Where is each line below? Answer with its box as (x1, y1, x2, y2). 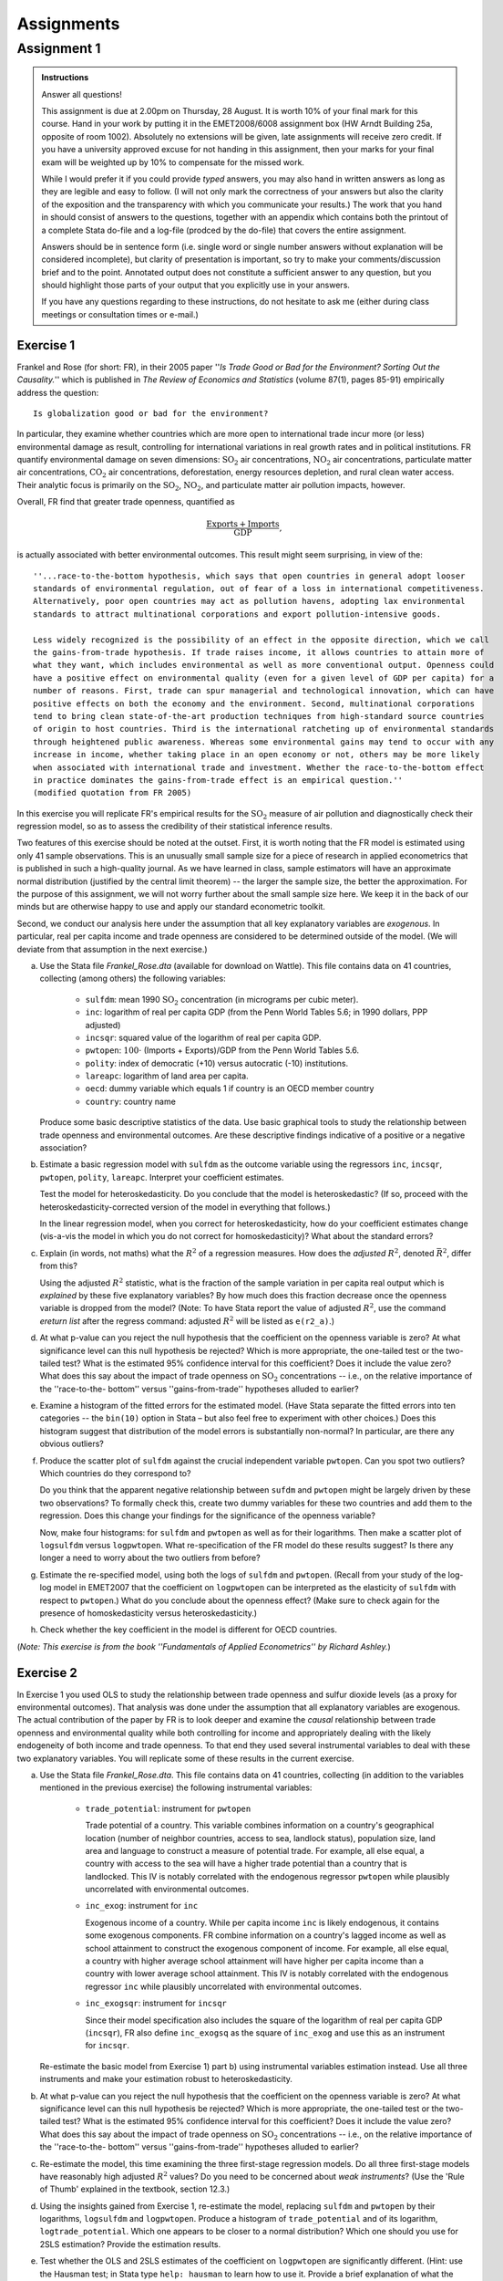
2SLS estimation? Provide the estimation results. (39, 2238, 221, 2249)
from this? (39, 1260, 77, 1272)
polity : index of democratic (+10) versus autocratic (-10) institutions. (85, 1057, 349, 1068)
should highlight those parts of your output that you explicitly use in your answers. (41, 279, 351, 291)
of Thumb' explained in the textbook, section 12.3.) (39, 2183, 231, 2194)
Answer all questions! (41, 89, 122, 99)
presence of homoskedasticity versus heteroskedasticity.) (39, 1607, 258, 1619)
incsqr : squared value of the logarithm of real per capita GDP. (85, 1032, 322, 1043)
